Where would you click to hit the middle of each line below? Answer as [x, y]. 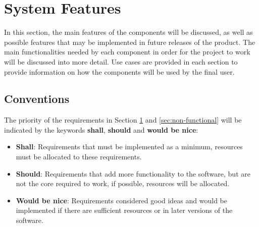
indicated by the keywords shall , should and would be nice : [101, 129]
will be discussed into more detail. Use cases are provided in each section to [121, 61]
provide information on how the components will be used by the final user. [119, 71]
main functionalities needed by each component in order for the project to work [127, 52]
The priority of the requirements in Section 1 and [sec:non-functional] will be [123, 120]
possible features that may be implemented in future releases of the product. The [130, 42]
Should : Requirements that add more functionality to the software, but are [133, 173]
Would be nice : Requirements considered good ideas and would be [122, 200]
